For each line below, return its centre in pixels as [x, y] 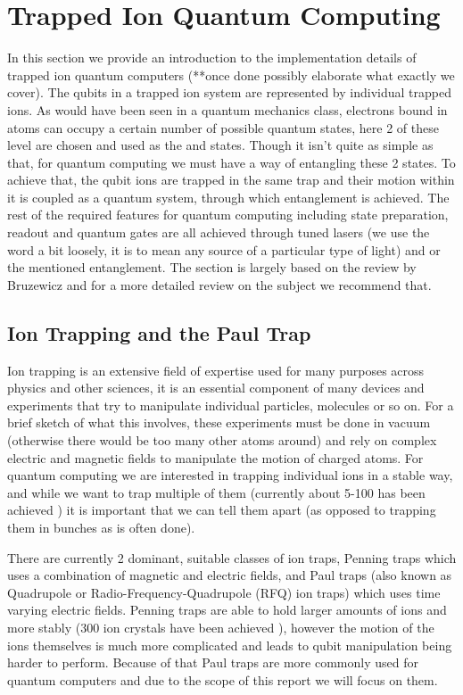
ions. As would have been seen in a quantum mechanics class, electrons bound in [227, 109]
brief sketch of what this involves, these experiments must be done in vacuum [219, 422]
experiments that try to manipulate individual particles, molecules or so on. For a [231, 405]
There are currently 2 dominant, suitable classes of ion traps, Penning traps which [232, 557]
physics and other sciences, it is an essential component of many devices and [216, 388]
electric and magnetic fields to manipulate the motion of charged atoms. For [215, 457]
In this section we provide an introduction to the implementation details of [212, 58]
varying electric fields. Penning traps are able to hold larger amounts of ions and [227, 610]
